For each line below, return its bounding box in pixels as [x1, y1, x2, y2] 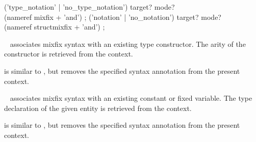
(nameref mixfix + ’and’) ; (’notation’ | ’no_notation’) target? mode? [4, 11, 221, 22]
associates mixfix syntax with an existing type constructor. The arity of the [10, 38, 246, 49]
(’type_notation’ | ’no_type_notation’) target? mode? [4, 2, 175, 12]
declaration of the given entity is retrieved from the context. [4, 102, 192, 113]
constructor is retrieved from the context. [4, 48, 133, 59]
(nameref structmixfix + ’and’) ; [4, 21, 105, 32]
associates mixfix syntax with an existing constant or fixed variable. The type [10, 93, 252, 103]
